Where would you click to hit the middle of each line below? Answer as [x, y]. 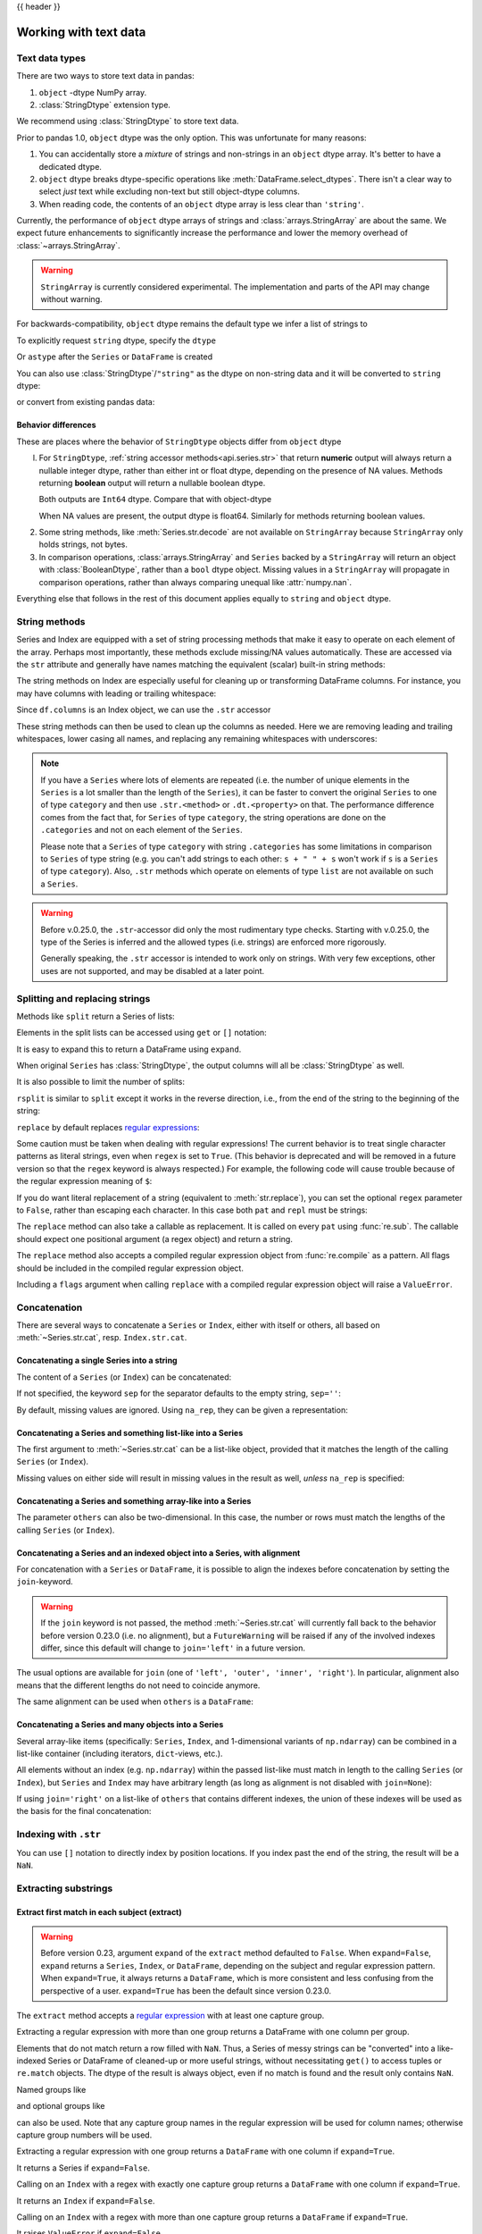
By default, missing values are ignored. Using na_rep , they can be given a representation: [182, 1410]
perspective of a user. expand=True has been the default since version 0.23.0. [186, 1990]
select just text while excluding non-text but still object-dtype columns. [170, 191]
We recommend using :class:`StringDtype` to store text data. [128, 122]
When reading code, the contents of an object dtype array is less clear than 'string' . [202, 204]
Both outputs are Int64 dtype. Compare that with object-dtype [155, 500]
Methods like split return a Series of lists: [96, 1016]
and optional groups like [61, 2106]
